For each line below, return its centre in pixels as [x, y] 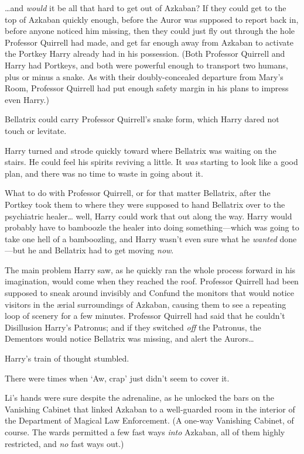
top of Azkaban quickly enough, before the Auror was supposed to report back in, [152, 19]
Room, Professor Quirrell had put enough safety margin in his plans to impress [147, 88]
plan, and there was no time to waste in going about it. [104, 173]
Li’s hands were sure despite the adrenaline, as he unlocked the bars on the [140, 398]
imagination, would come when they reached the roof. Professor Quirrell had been [152, 281]
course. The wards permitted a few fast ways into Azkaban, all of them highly [145, 432]
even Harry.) [27, 99]
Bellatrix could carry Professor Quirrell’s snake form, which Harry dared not [142, 119]
